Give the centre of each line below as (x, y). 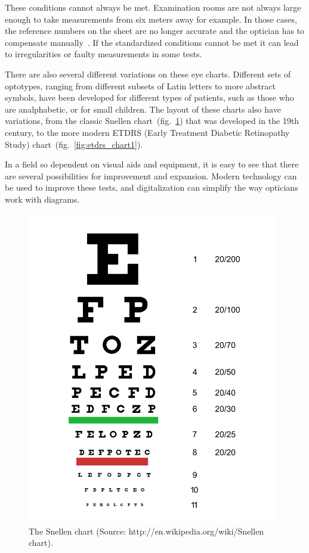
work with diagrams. (42, 199)
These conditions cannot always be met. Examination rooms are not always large (153, 7)
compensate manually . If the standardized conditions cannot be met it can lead (152, 42)
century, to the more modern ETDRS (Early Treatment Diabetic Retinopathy (147, 132)
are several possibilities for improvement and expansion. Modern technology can (151, 175)
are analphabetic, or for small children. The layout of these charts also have (143, 109)
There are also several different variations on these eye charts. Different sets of (148, 74)
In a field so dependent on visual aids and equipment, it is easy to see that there (152, 164)
